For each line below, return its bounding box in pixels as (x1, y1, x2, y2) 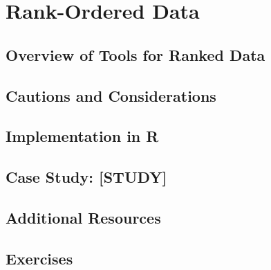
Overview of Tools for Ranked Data (6, 44, 265, 65)
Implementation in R (6, 125, 159, 147)
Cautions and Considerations (6, 84, 216, 106)
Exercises (6, 247, 73, 269)
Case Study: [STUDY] (6, 166, 167, 188)
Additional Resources (6, 206, 161, 228)
